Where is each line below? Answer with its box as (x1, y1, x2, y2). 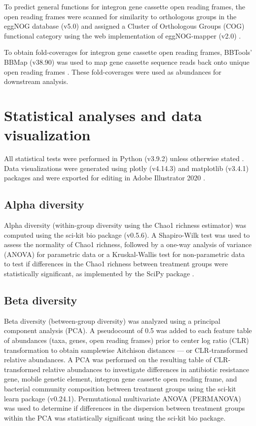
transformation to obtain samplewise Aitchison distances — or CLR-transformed (4, 344, 248, 355)
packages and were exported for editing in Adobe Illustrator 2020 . (4, 172, 205, 183)
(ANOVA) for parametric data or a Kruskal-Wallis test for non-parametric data (4, 249, 245, 259)
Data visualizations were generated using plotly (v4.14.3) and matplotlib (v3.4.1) (4, 163, 249, 173)
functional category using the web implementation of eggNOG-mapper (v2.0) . (4, 30, 241, 41)
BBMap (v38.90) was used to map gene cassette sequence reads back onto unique (4, 56, 250, 67)
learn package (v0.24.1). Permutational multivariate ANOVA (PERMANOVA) (4, 393, 241, 403)
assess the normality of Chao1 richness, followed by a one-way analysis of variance (4, 239, 252, 250)
